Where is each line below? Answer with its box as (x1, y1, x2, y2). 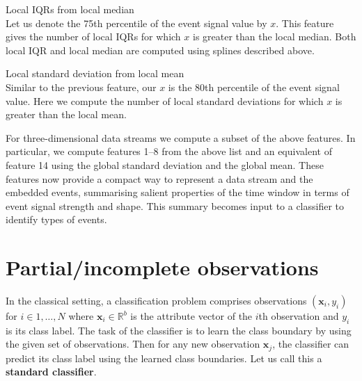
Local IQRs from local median (6, 2, 134, 16)
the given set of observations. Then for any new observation (6, 337, 260, 351)
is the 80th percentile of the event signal (168, 79, 340, 94)
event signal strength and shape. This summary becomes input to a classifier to (6, 198, 345, 213)
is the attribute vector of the (130, 309, 253, 323)
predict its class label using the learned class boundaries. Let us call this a (6, 350, 322, 365)
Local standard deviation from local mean (6, 66, 184, 81)
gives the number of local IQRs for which (6, 29, 181, 44)
